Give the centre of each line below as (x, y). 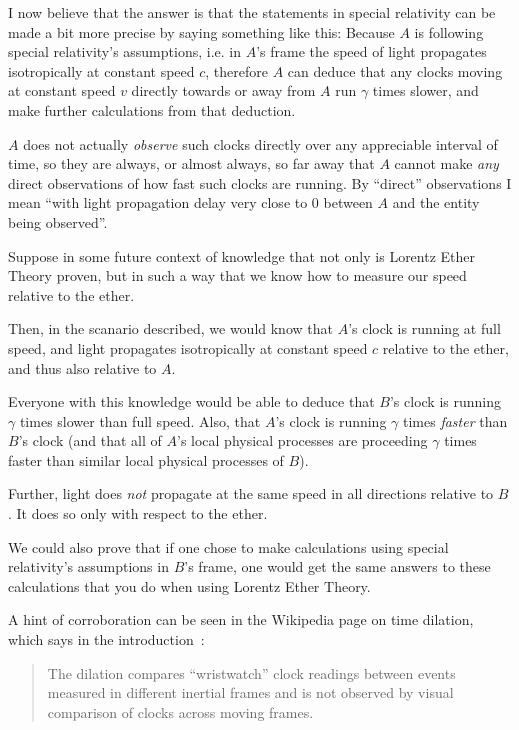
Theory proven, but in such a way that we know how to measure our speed (237, 275)
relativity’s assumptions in (88, 566)
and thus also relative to (82, 367)
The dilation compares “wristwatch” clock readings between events (251, 672)
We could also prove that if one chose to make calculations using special (228, 546)
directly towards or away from (223, 90)
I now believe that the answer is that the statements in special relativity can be (252, 12)
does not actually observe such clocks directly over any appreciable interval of (260, 143)
